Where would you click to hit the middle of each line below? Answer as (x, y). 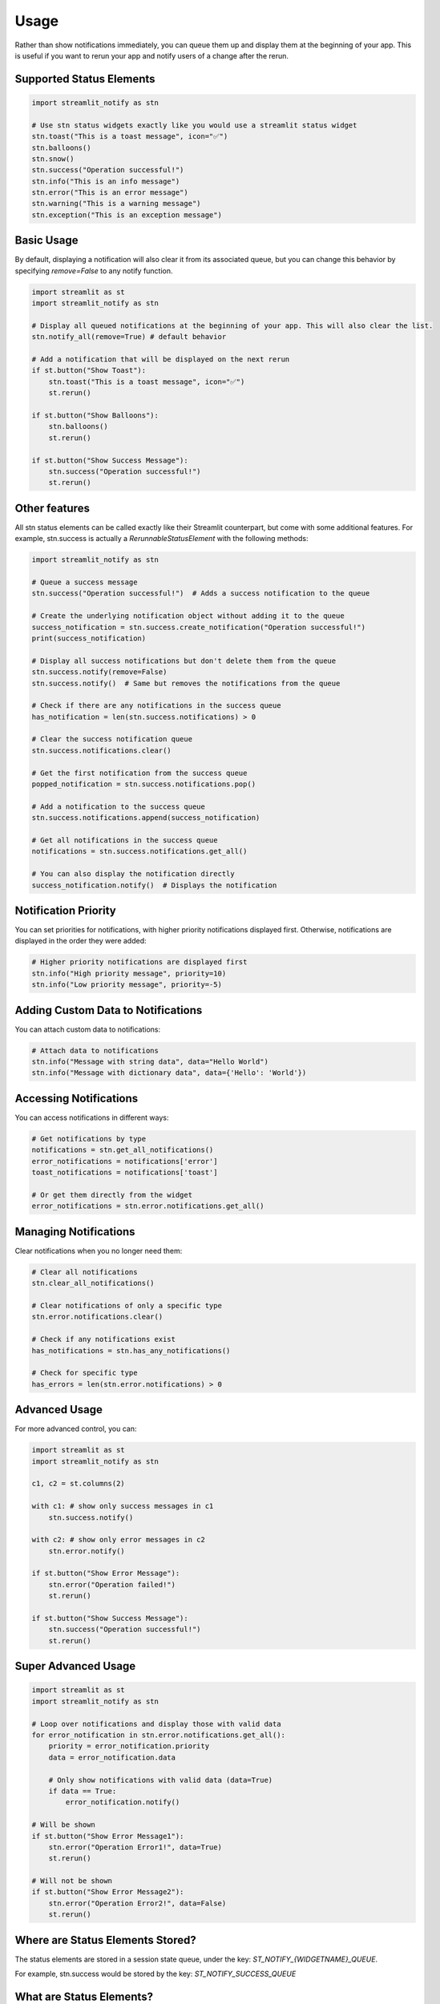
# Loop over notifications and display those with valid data (156, 1724)
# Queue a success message (85, 582)
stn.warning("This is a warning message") (116, 204)
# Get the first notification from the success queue (139, 773)
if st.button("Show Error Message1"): (108, 1836)
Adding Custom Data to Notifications (109, 1010)
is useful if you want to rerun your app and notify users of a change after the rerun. (151, 55)
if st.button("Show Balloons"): (95, 416)
